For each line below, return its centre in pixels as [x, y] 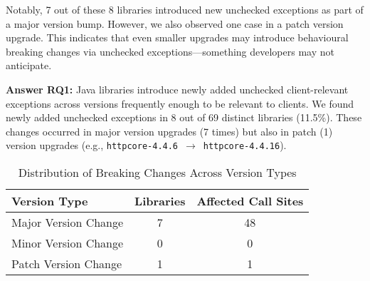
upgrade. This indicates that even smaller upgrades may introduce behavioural [177, 37]
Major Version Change [68, 222]
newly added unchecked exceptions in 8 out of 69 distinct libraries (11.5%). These [184, 117]
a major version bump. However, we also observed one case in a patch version [175, 23]
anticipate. [29, 65]
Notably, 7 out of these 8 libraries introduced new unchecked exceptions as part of [185, 9]
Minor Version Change [68, 243]
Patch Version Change [67, 264]
